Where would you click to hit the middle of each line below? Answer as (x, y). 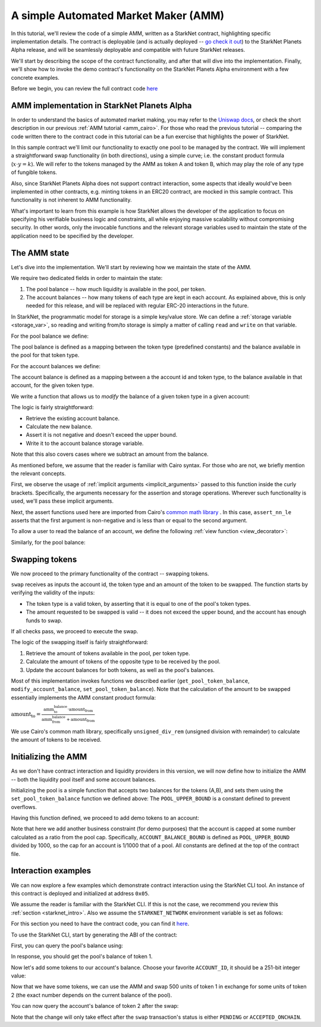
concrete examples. (35, 77)
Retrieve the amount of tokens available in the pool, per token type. (108, 653)
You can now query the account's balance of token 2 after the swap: (95, 1006)
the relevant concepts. (39, 473)
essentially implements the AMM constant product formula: (84, 698)
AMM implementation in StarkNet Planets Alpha (102, 105)
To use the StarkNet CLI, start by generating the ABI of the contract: (94, 935)
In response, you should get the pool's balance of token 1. (82, 957)
